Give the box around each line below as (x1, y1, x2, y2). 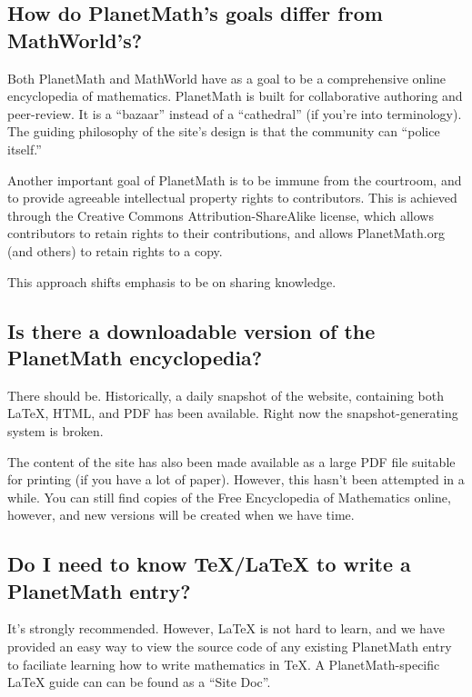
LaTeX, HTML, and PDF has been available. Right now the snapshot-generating (7, 403, 458, 423)
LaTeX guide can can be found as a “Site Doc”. (7, 672, 271, 692)
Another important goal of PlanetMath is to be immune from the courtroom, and (7, 170, 462, 189)
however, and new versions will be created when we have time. (7, 505, 355, 524)
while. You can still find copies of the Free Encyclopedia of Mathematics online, (7, 487, 451, 506)
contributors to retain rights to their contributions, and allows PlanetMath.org (7, 224, 446, 243)
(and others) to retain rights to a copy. (7, 241, 223, 260)
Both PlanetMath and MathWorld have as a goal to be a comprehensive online (7, 68, 447, 87)
